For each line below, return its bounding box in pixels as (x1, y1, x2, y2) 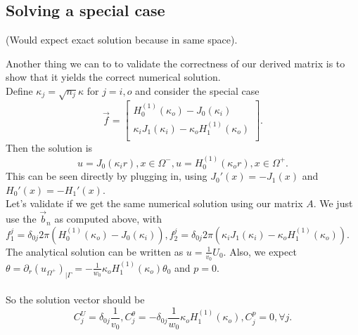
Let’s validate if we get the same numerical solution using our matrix (6, 196, 303, 211)
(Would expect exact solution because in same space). (6, 32, 238, 47)
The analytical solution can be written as (6, 244, 184, 258)
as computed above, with (54, 211, 162, 226)
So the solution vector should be (6, 292, 145, 307)
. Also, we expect (223, 244, 297, 258)
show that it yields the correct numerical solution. (6, 70, 221, 84)
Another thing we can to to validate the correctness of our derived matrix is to (6, 55, 345, 70)
